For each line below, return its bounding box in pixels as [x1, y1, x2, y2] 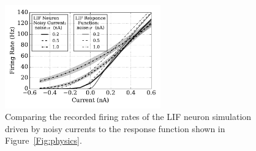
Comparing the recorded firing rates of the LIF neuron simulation [5, 110, 252, 123]
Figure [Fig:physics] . [5, 134, 82, 147]
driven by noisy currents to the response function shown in [5, 122, 225, 135]
